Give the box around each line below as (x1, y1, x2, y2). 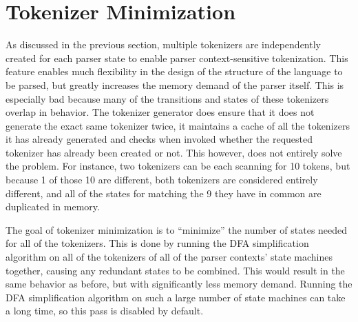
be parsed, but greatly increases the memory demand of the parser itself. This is (6, 77, 344, 92)
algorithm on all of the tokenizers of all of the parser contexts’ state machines (6, 250, 333, 264)
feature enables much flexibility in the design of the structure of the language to (6, 64, 343, 79)
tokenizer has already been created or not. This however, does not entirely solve (6, 145, 342, 159)
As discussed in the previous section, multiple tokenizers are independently (6, 37, 321, 52)
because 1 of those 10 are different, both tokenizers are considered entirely (6, 172, 318, 187)
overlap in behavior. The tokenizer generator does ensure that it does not (6, 105, 315, 119)
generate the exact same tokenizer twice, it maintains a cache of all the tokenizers (6, 118, 350, 132)
